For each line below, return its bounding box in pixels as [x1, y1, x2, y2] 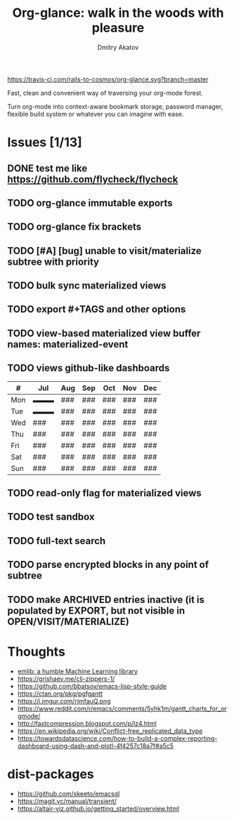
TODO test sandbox [7, 511, 95, 523]
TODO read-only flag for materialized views [7, 487, 202, 499]
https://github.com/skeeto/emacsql [17, 789, 120, 798]
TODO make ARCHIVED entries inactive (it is [7, 593, 205, 605]
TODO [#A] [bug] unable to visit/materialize [7, 244, 202, 257]
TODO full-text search [7, 535, 106, 547]
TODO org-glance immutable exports [7, 197, 174, 209]
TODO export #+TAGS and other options [7, 303, 186, 315]
